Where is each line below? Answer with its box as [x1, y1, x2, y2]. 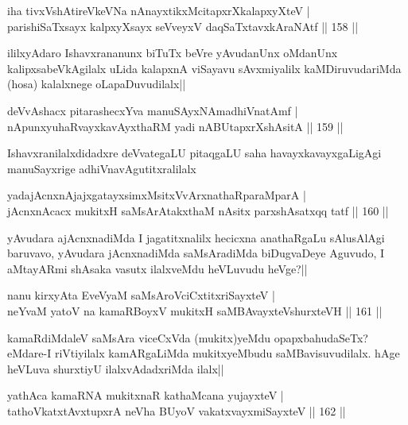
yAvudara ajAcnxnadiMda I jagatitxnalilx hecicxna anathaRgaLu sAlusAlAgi [7, 229, 385, 245]
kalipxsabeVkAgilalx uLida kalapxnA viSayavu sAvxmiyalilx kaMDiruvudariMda [7, 60, 402, 76]
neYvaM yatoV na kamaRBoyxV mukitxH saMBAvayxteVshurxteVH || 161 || [7, 302, 383, 319]
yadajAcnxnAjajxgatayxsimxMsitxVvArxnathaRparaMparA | [7, 187, 306, 203]
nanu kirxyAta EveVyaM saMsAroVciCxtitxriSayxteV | [7, 287, 275, 303]
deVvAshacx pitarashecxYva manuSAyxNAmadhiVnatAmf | [7, 102, 298, 118]
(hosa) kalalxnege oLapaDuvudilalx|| [7, 75, 186, 92]
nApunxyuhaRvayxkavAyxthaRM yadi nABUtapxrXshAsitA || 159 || [7, 118, 344, 134]
